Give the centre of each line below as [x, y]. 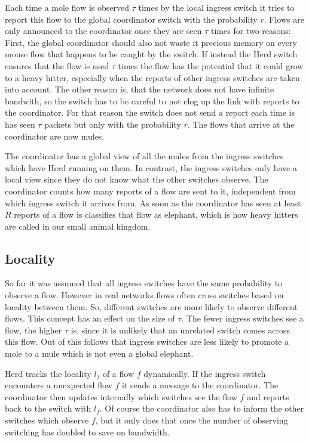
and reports [268, 396]
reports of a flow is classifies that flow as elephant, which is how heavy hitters [156, 214]
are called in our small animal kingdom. [78, 226]
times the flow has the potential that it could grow [211, 65]
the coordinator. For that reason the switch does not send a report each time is [150, 112]
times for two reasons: [251, 31]
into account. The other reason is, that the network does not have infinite [140, 89]
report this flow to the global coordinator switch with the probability [131, 19]
